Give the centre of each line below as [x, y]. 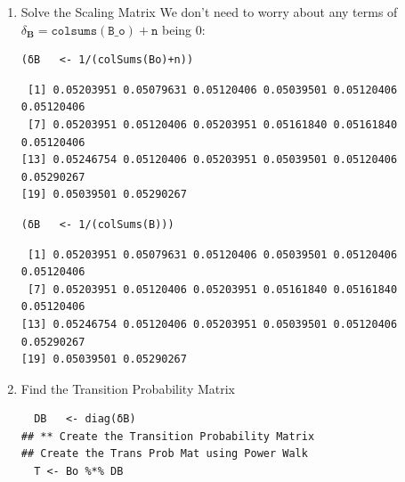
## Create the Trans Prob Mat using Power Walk [164, 454]
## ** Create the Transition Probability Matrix [168, 436]
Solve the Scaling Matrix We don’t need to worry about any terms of [209, 12]
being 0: [183, 29]
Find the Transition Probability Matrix [128, 388]
